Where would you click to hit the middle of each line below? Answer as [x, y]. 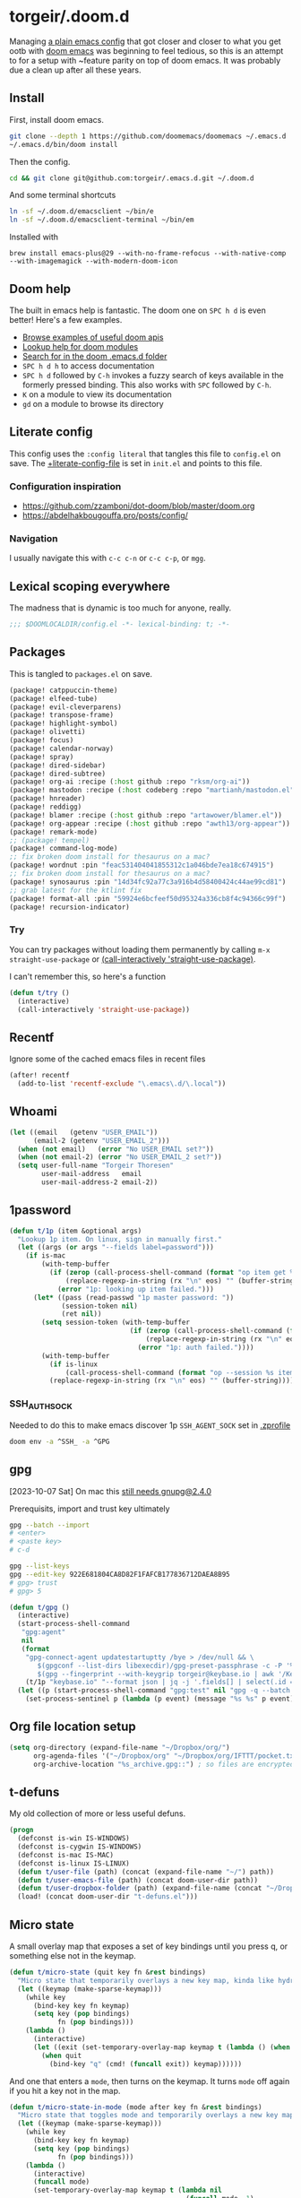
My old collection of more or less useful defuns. [98, 1813]
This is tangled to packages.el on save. [81, 673]
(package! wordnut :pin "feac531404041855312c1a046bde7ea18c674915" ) [142, 865]
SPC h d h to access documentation [88, 366]
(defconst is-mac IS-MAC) [66, 1855]
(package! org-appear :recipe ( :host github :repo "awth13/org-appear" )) [150, 823]
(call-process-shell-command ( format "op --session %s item [180, 1372]
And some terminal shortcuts [63, 195]
